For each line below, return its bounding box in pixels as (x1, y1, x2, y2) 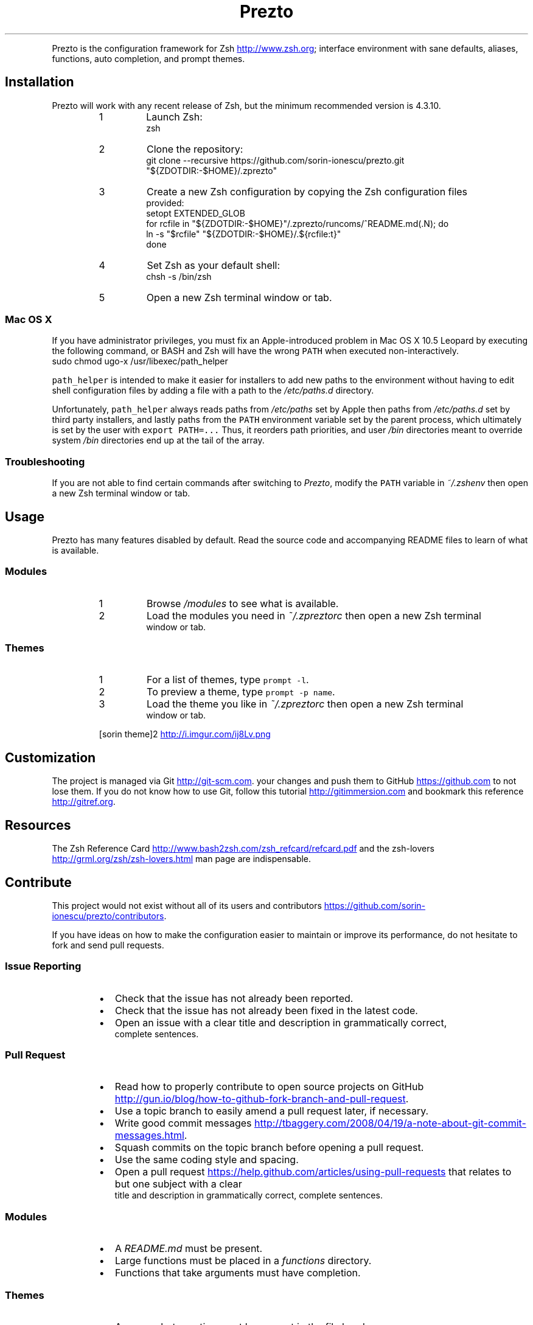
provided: (146, 197, 184, 208)
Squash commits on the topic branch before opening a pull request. (114, 1141, 424, 1154)
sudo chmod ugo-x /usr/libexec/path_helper (52, 356, 228, 367)
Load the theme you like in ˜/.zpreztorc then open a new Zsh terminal (147, 698, 464, 711)
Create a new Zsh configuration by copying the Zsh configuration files (147, 185, 468, 198)
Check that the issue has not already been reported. (114, 992, 354, 1004)
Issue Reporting (5, 960, 82, 973)
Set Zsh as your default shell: (147, 259, 280, 271)
